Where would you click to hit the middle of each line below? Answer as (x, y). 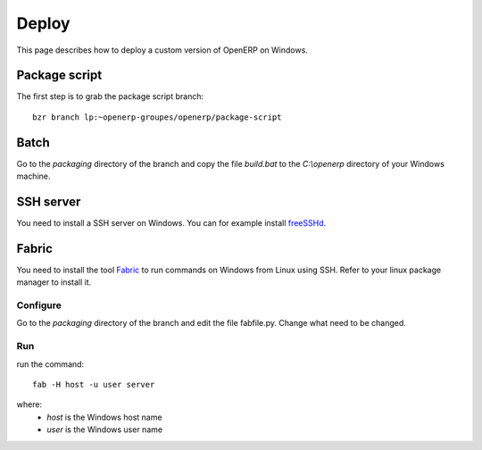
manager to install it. (54, 282)
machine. (33, 176)
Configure (39, 305)
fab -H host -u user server (94, 385)
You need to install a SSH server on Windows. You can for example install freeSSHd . (171, 223)
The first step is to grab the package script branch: (110, 96)
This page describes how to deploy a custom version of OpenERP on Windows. (162, 50)
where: (29, 404)
